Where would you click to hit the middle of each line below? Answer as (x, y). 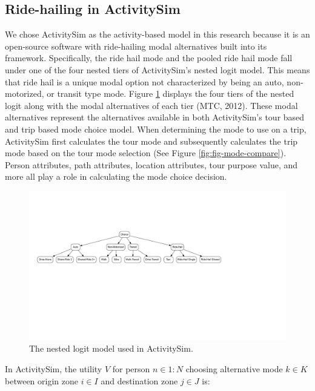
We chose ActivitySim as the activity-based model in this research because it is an (157, 34)
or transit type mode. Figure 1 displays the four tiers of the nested (171, 94)
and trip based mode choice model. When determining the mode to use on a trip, (156, 129)
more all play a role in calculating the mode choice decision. (116, 176)
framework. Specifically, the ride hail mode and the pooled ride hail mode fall (149, 58)
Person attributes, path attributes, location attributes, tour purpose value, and (151, 164)
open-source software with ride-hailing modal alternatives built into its (136, 46)
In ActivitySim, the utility (54, 369)
